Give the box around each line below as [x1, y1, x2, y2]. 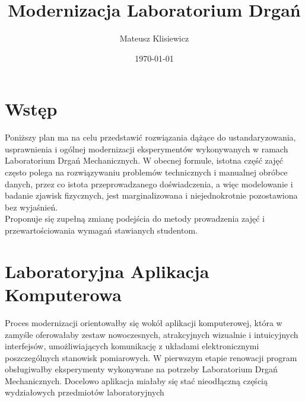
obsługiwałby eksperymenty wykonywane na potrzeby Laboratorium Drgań [5, 363, 278, 375]
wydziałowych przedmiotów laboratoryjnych [5, 386, 164, 398]
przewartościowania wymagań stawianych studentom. [5, 224, 198, 236]
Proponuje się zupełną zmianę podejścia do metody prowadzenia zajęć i [5, 212, 265, 225]
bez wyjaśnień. [5, 200, 58, 213]
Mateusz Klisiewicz [119, 32, 189, 44]
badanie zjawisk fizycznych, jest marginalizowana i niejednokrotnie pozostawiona [5, 189, 298, 202]
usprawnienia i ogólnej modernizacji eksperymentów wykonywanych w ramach [5, 142, 288, 155]
